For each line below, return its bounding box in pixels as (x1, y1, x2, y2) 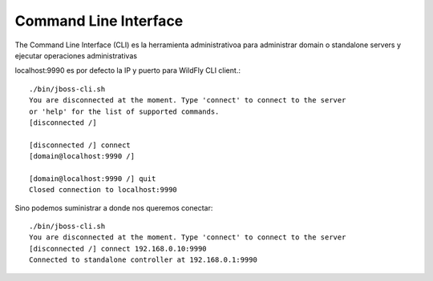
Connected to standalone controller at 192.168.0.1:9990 (29, 255, 258, 264)
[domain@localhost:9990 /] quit (29, 174, 156, 183)
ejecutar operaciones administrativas (14, 50, 138, 60)
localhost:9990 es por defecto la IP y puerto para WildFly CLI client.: (14, 66, 241, 75)
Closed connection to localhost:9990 (29, 185, 178, 195)
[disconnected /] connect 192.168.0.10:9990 (29, 244, 208, 253)
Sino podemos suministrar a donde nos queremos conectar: (14, 203, 213, 212)
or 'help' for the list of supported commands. (29, 106, 220, 116)
